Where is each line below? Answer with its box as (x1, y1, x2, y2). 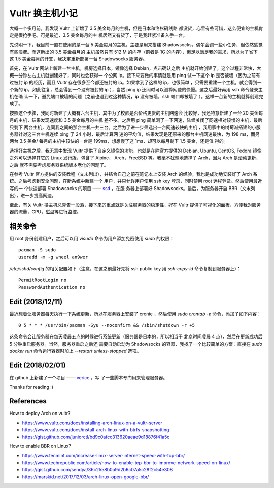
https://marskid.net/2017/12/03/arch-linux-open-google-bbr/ (22, 474, 149, 480)
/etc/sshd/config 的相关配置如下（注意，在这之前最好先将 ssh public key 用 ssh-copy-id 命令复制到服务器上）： (9, 266, 242, 271)
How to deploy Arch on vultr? (9, 410, 71, 417)
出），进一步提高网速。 (9, 193, 56, 199)
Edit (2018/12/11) (9, 297, 63, 306)
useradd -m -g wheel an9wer (18, 254, 88, 260)
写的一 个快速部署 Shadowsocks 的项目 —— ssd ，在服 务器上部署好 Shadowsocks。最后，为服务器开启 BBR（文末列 (9, 185, 256, 191)
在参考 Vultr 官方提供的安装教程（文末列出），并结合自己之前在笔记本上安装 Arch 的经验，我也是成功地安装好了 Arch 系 (9, 171, 258, 177)
